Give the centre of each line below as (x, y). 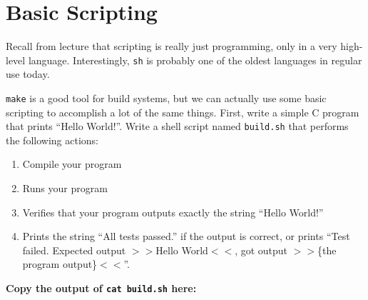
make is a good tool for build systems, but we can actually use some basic (166, 97)
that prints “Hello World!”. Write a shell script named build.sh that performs (177, 126)
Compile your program (72, 164)
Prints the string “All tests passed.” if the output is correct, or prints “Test (186, 236)
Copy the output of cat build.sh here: (101, 288)
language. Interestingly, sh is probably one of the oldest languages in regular (195, 60)
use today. (28, 74)
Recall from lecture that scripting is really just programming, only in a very (172, 46)
